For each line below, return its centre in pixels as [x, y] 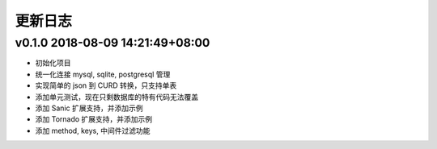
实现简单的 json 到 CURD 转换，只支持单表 [106, 85]
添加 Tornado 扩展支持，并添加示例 [94, 119]
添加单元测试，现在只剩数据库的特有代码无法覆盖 [117, 97]
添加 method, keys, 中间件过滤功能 [93, 130]
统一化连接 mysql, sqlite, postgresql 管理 [103, 74]
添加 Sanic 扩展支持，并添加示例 [89, 108]
